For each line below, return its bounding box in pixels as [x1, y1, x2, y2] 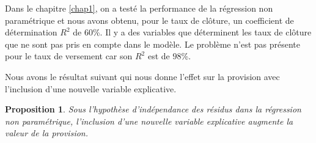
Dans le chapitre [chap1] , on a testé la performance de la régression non [5, 2, 273, 14]
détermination [5, 26, 57, 38]
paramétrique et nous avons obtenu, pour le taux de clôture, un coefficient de [5, 13, 294, 26]
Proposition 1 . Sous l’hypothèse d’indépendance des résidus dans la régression [5, 103, 301, 116]
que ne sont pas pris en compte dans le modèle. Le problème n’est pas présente [5, 37, 300, 50]
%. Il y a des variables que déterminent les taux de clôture [92, 26, 312, 38]
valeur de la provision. [5, 127, 88, 139]
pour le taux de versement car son [5, 50, 133, 62]
